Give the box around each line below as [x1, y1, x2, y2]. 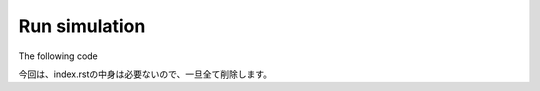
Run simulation [18, 15, 146, 37]
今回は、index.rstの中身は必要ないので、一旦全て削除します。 [18, 68, 273, 80]
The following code [18, 50, 99, 62]
